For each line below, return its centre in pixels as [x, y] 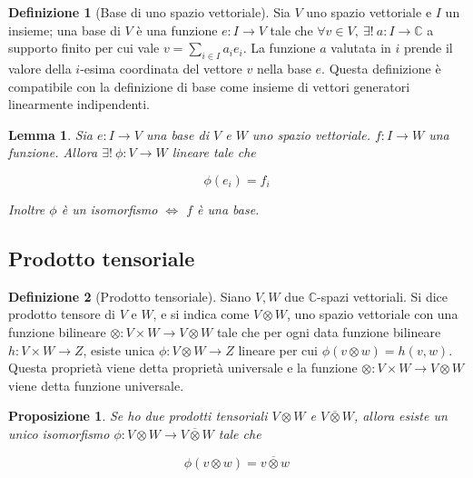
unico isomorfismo [59, 433]
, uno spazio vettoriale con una [373, 314]
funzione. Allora [53, 152]
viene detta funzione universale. [96, 385]
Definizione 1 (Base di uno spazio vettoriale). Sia [149, 12]
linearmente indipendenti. [79, 104]
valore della [40, 68]
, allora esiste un [400, 416]
